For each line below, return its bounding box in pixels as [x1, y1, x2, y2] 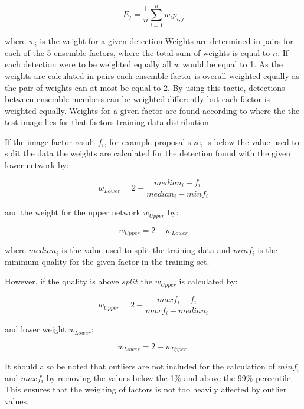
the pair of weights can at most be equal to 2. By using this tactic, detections [5, 81, 285, 93]
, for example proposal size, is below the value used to [104, 135, 299, 148]
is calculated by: [179, 275, 238, 287]
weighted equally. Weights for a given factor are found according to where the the [5, 104, 300, 116]
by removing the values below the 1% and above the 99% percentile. [46, 371, 293, 384]
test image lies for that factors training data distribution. [5, 116, 211, 128]
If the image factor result [5, 135, 95, 148]
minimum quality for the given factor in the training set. [5, 255, 210, 267]
